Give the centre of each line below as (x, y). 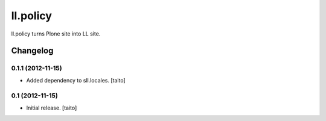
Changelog (32, 51)
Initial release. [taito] (52, 108)
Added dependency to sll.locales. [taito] (76, 80)
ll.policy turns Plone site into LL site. (56, 34)
